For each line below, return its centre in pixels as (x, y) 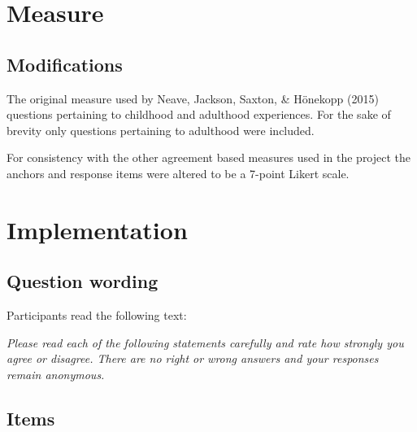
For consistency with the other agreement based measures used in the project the (209, 157)
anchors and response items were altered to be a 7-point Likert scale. (178, 173)
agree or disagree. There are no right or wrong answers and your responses (193, 358)
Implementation (97, 229)
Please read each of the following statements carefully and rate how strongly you (205, 342)
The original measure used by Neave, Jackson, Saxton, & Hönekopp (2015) (193, 98)
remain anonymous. (56, 374)
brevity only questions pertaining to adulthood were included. (161, 130)
